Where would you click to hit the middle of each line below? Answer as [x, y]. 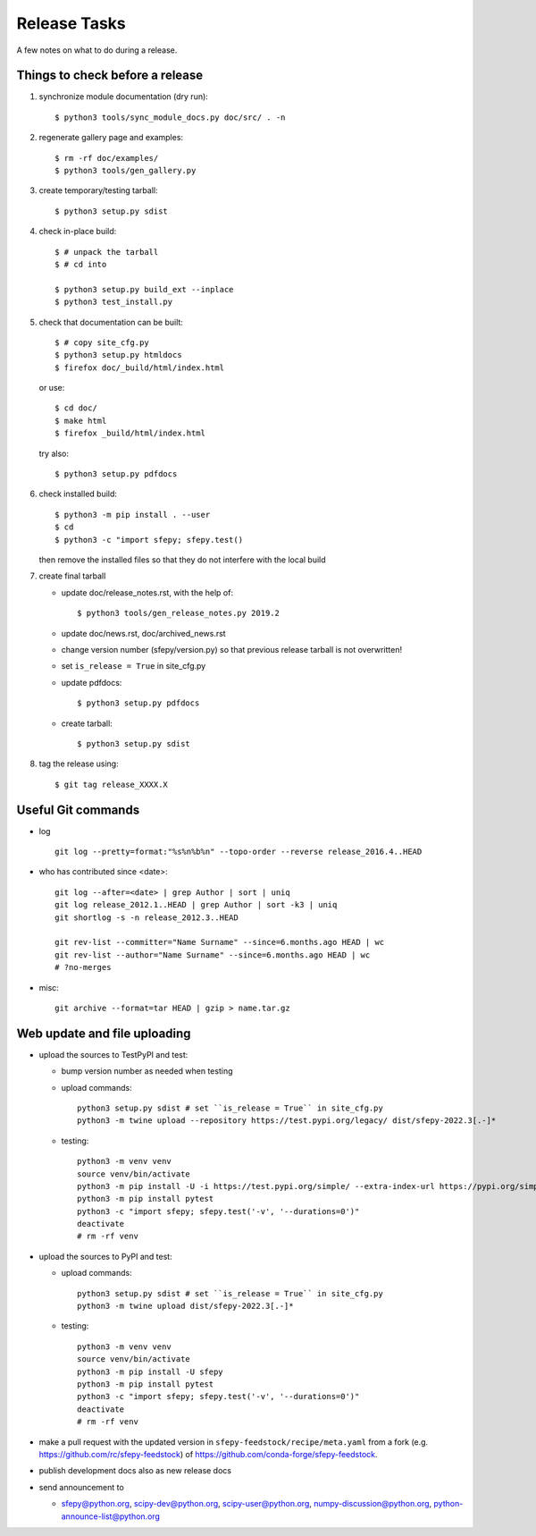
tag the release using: [79, 764]
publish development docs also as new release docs [135, 1471]
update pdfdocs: [92, 682]
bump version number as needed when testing [147, 1071]
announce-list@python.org [111, 1516]
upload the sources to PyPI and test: [106, 1256]
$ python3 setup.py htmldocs [118, 355]
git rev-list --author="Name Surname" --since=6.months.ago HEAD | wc [213, 955]
